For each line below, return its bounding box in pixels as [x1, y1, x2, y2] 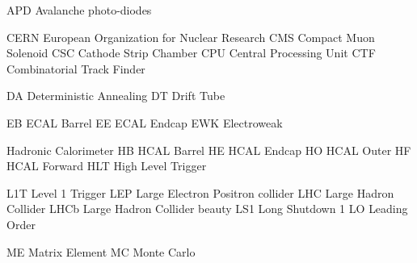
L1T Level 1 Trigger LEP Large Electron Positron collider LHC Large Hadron [6, 184, 394, 201]
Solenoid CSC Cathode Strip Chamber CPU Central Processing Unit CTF [6, 44, 376, 61]
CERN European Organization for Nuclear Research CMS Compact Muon [6, 28, 375, 45]
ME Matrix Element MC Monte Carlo [6, 243, 196, 260]
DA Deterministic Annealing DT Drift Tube [6, 87, 225, 104]
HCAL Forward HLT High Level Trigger [6, 157, 207, 174]
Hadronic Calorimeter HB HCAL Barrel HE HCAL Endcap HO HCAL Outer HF [6, 141, 411, 158]
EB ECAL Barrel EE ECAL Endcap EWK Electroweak [6, 114, 283, 131]
